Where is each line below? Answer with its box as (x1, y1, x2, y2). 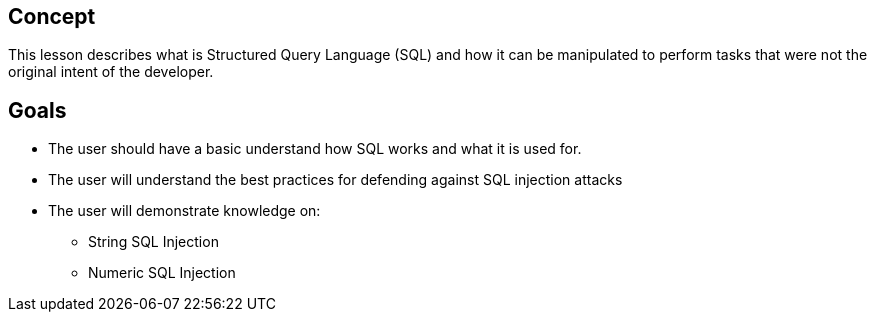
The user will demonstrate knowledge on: (48, 202, 321, 220)
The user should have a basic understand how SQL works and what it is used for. (48, 140, 582, 158)
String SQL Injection (88, 233, 219, 251)
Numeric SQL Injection (88, 264, 236, 282)
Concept (8, 4, 96, 29)
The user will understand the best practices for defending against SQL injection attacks (48, 171, 623, 189)
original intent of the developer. (8, 63, 214, 81)
